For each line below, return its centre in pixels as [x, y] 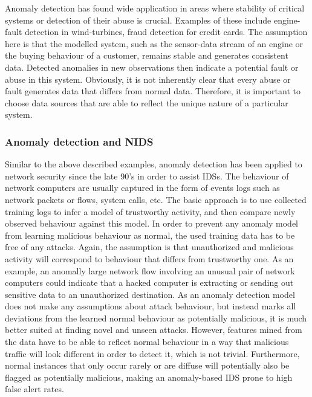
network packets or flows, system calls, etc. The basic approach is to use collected [156, 199]
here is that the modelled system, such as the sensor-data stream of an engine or [154, 43]
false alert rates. [34, 389]
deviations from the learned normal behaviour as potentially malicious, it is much [156, 318]
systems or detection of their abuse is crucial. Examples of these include [138, 20]
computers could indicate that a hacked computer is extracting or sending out [149, 282]
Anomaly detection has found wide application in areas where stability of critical [155, 8]
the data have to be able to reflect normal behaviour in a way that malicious [147, 342]
